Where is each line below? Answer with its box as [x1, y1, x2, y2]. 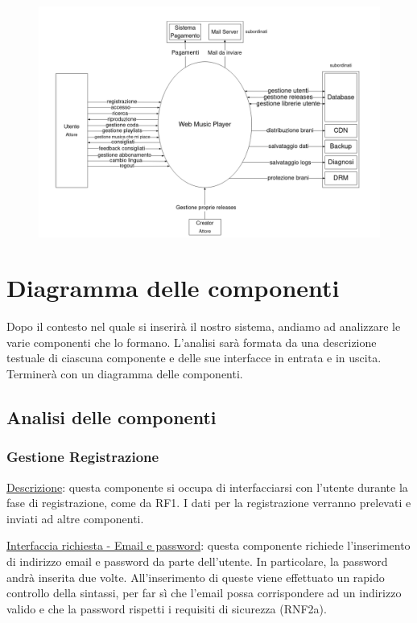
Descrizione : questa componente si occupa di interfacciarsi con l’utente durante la [6, 478, 408, 495]
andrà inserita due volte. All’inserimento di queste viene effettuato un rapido [6, 568, 385, 585]
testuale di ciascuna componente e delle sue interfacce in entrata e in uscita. [6, 349, 382, 366]
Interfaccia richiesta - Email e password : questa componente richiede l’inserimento [6, 537, 411, 554]
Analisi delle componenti [6, 405, 217, 430]
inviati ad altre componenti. [6, 510, 144, 526]
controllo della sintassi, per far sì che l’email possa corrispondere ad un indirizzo [6, 584, 402, 601]
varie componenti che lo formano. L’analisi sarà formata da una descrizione [6, 333, 377, 350]
